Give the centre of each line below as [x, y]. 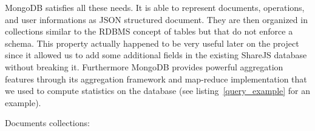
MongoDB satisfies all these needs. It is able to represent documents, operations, [155, 7]
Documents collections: [47, 123]
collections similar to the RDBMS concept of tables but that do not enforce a [149, 31]
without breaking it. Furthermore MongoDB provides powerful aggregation [144, 66]
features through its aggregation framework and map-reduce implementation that [156, 79]
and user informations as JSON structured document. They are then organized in [156, 19]
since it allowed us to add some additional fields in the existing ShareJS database [156, 55]
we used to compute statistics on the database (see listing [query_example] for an [158, 91]
